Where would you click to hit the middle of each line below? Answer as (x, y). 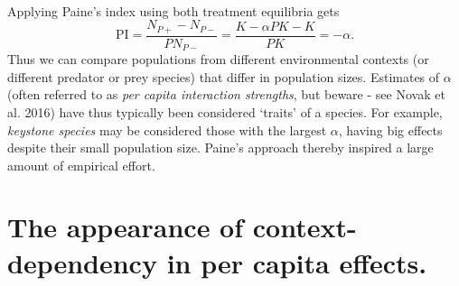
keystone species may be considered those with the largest (167, 129)
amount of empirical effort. (81, 165)
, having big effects (390, 129)
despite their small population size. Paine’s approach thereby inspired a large (220, 148)
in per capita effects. (297, 262)
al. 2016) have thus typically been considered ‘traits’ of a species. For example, (225, 111)
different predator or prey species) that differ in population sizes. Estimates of (224, 76)
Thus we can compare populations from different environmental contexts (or (218, 59)
